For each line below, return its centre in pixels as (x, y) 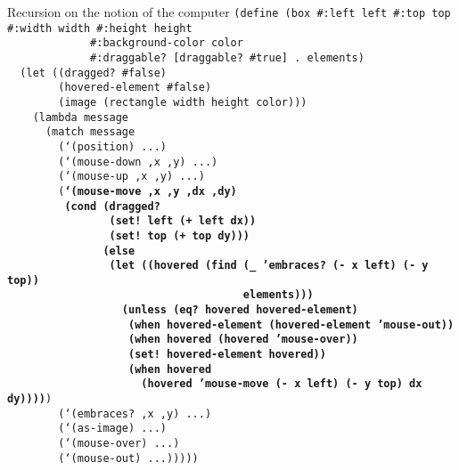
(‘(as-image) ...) (112, 429)
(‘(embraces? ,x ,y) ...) (135, 413)
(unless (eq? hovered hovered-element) (240, 310)
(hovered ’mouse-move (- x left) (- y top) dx (282, 384)
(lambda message (81, 117)
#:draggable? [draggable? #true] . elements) (227, 57)
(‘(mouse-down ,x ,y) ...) (138, 162)
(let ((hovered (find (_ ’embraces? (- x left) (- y (269, 266)
